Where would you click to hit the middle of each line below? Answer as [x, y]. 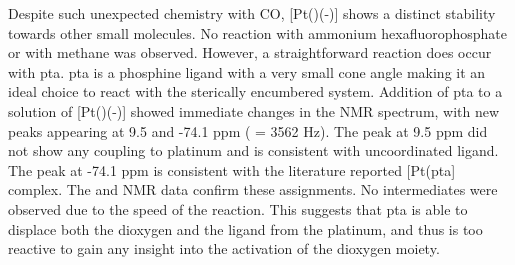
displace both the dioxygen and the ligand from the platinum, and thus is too [245, 228]
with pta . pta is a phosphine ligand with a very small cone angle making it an [247, 71]
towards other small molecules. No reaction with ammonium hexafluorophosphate [258, 32]
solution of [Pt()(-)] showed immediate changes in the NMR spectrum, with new [254, 110]
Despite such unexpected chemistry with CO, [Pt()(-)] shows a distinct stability [252, 13]
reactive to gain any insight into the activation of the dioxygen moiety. [224, 248]
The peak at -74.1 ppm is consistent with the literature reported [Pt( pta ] [232, 169]
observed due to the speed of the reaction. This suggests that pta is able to [238, 208]
